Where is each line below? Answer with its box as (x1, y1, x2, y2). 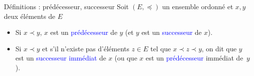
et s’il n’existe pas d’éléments (42, 43, 129, 53)
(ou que (114, 53, 137, 63)
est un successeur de (141, 27, 202, 37)
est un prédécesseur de (50, 27, 118, 37)
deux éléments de (4, 11, 56, 21)
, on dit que (202, 43, 237, 53)
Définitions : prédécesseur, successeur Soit (4, 1, 129, 11)
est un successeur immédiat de (15, 53, 106, 63)
